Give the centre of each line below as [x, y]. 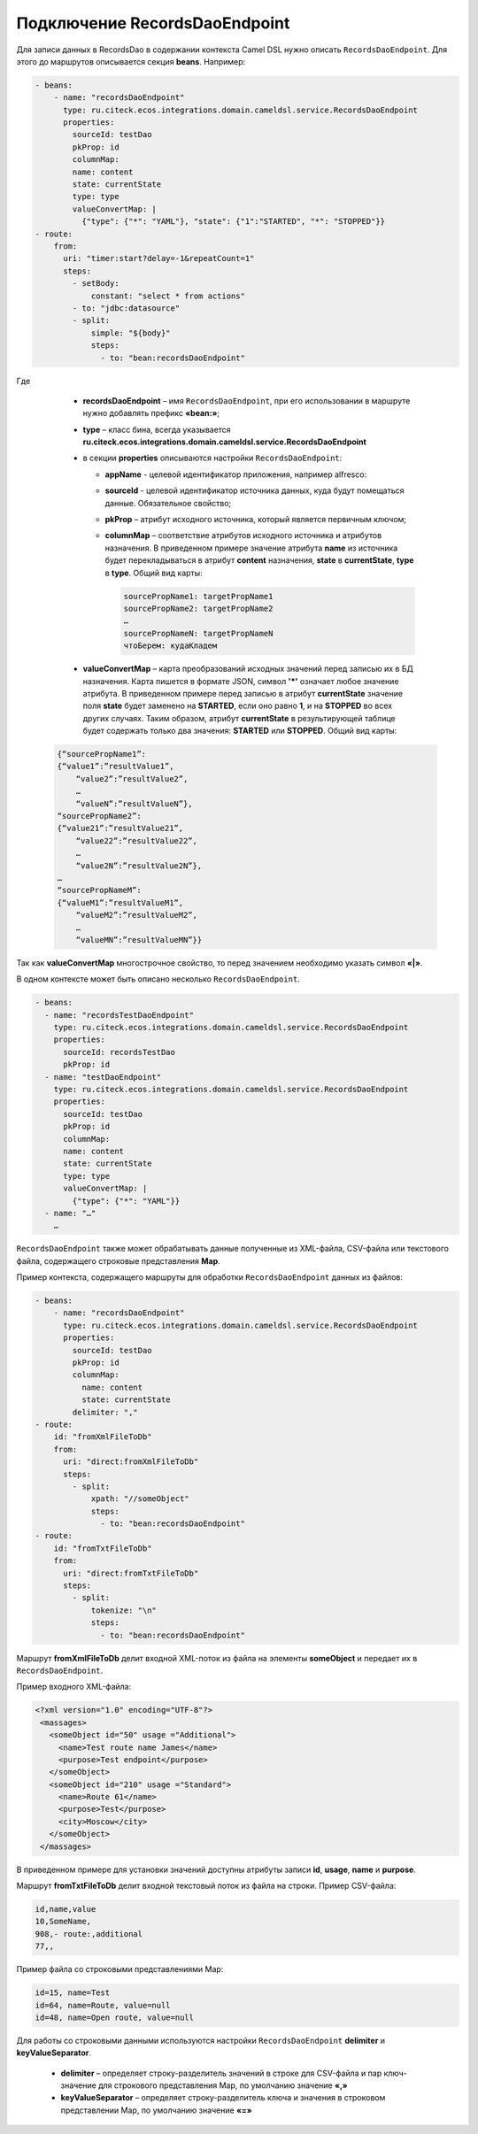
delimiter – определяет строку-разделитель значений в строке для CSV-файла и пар [221, 2073]
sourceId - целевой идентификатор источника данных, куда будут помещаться [254, 490]
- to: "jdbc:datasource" [126, 308]
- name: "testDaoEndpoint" [103, 1077]
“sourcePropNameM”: [99, 890]
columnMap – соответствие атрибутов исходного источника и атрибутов [243, 535]
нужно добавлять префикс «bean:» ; [151, 413]
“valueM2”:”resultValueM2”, [137, 915]
